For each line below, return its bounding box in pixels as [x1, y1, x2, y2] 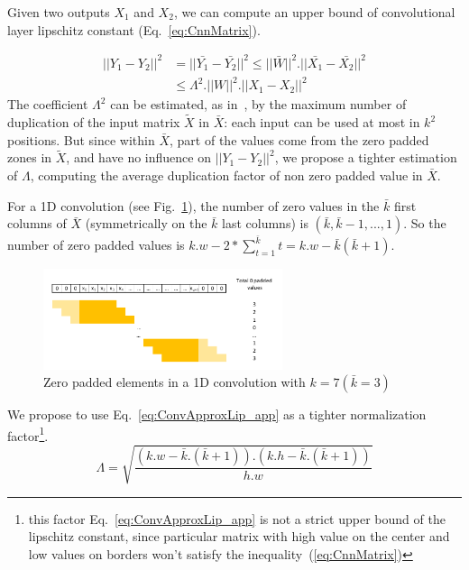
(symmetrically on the [85, 214, 207, 233]
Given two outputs [7, 3, 110, 21]
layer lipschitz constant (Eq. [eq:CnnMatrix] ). [7, 20, 261, 39]
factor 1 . [7, 423, 49, 445]
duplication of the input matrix [7, 113, 180, 132]
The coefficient [7, 95, 88, 114]
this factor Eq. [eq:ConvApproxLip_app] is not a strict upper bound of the [28, 509, 446, 528]
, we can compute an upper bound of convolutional [173, 3, 455, 21]
